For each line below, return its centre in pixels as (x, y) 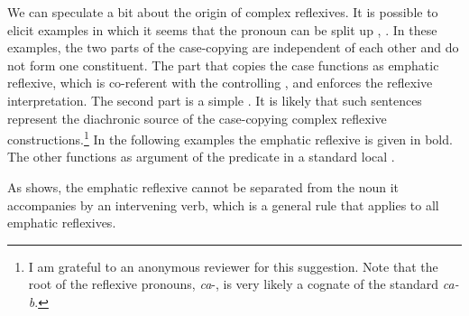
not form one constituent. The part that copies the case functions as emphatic (223, 65)
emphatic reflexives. (62, 223)
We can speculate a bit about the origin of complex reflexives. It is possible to (223, 12)
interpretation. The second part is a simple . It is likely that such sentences (215, 100)
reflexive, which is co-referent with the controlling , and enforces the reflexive (220, 83)
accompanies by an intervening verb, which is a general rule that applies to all (223, 204)
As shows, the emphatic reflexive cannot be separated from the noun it (203, 187)
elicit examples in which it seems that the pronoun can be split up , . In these (222, 29)
